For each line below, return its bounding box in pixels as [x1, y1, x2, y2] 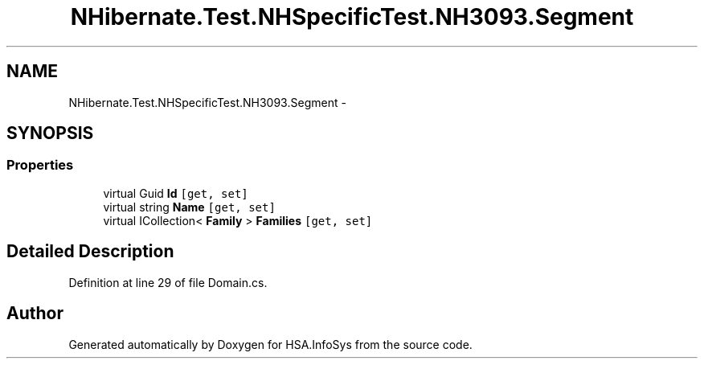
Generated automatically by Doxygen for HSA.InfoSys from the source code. [68, 337, 473, 351]
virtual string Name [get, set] [103, 199, 276, 214]
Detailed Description [6, 241, 174, 262]
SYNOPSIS [6, 123, 94, 144]
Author [6, 303, 63, 324]
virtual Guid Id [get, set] [103, 186, 248, 200]
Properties [6, 157, 74, 174]
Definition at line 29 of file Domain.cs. [68, 275, 268, 289]
